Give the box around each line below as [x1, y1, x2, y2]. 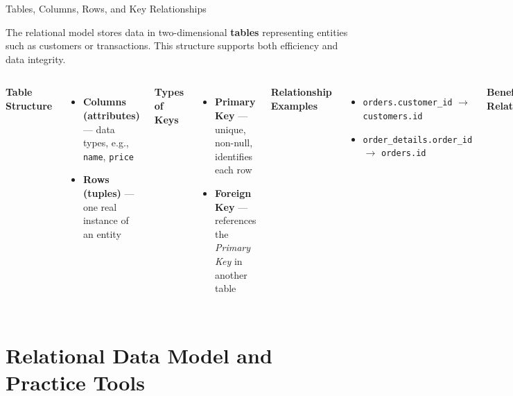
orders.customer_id [363, 98, 453, 108]
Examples [270, 98, 318, 112]
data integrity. [6, 51, 66, 66]
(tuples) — [82, 186, 134, 200]
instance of [82, 213, 129, 227]
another [214, 267, 247, 282]
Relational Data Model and [6, 341, 272, 369]
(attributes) [82, 107, 140, 122]
